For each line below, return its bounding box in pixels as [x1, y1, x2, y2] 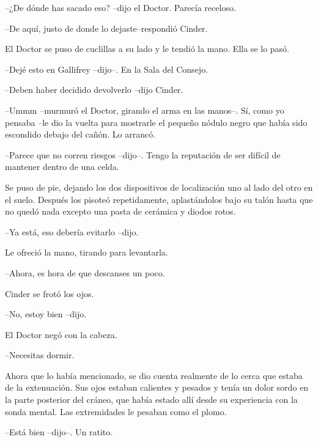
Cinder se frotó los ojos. [5, 287, 94, 300]
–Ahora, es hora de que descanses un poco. [5, 266, 165, 279]
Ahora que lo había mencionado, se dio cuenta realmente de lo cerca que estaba [5, 369, 303, 381]
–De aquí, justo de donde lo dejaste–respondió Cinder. [5, 21, 208, 34]
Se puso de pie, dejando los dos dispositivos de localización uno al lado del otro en [5, 180, 313, 193]
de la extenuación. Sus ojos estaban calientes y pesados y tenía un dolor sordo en [5, 381, 309, 394]
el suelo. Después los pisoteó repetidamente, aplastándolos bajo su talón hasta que [5, 193, 313, 205]
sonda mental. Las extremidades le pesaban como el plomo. [5, 405, 227, 418]
